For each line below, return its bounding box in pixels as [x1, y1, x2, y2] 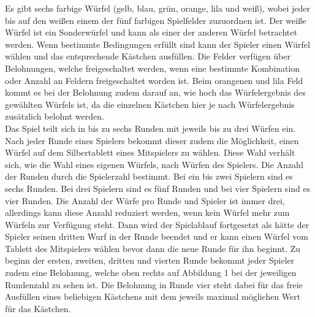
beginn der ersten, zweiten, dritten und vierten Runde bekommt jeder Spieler [5, 254, 295, 267]
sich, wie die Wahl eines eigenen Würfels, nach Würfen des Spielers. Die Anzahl [5, 158, 303, 170]
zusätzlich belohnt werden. [5, 110, 104, 123]
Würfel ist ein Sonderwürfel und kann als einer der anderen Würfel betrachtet [5, 26, 297, 39]
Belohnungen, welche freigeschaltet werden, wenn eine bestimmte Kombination [5, 61, 300, 74]
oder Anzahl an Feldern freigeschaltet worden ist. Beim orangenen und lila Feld [5, 74, 303, 86]
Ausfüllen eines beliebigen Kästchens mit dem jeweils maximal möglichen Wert [5, 290, 301, 303]
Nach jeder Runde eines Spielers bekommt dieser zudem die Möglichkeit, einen [5, 134, 299, 147]
